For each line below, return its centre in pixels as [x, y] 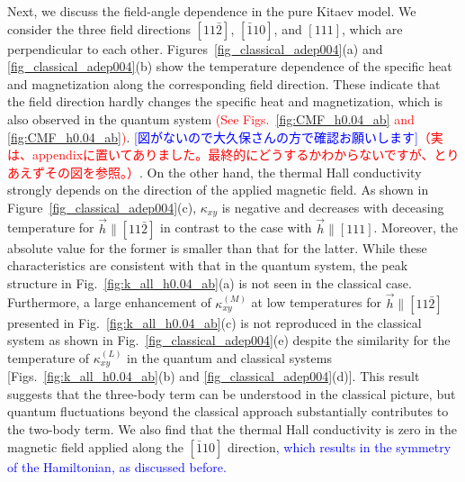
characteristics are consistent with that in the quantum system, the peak [208, 265]
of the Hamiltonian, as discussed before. [117, 466]
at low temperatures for [316, 302]
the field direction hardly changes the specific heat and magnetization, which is [225, 101]
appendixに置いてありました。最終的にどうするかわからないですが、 [233, 155]
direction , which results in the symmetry [340, 446]
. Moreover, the [416, 227]
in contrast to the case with [236, 227]
